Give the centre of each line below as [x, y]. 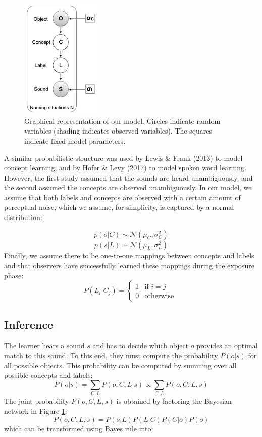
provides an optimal [227, 345]
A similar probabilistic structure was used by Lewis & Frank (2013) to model [123, 158]
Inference [29, 324]
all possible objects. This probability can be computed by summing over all [120, 365]
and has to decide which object [141, 345]
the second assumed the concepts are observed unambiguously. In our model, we [128, 187]
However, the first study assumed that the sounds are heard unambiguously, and [128, 177]
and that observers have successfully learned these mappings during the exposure [129, 265]
